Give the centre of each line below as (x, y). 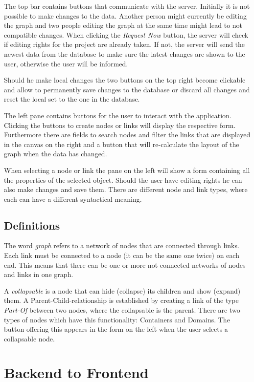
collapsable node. (29, 338)
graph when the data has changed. (56, 154)
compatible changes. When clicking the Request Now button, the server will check (126, 34)
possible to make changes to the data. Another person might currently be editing (125, 15)
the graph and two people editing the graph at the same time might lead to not (123, 25)
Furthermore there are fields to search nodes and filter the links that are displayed (127, 135)
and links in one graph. (39, 274)
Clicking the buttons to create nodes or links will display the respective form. (120, 125)
